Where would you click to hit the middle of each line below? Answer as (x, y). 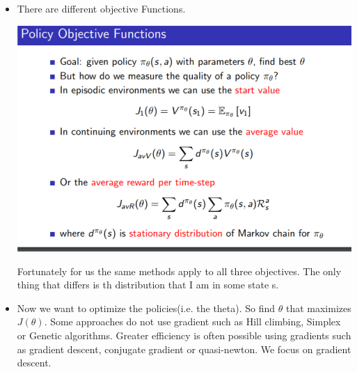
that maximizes (318, 308)
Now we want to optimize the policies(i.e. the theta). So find (146, 308)
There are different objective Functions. (101, 8)
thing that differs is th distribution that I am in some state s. (148, 285)
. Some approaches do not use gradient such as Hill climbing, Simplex (192, 321)
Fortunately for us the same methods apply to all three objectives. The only (179, 271)
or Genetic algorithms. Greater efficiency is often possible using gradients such (184, 335)
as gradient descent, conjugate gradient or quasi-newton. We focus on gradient (184, 349)
